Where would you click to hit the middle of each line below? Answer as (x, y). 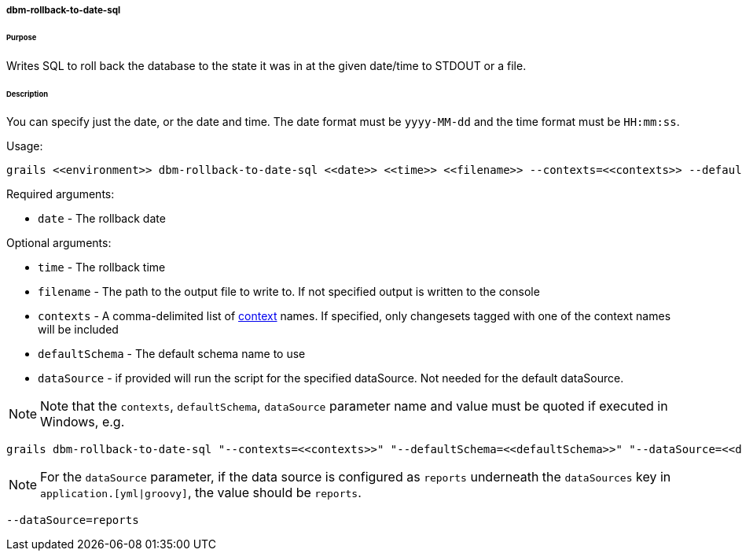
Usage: (25, 146)
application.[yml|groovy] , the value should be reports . (201, 493)
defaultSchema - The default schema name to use (172, 354)
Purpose (22, 37)
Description (27, 94)
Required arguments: (61, 194)
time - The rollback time (102, 267)
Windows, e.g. (83, 422)
